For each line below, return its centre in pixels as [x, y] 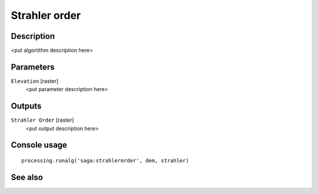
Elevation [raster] [35, 81]
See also [27, 177]
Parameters [33, 67]
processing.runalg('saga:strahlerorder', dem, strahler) [105, 161]
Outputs [26, 106]
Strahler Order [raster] [42, 120]
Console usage [39, 145]
